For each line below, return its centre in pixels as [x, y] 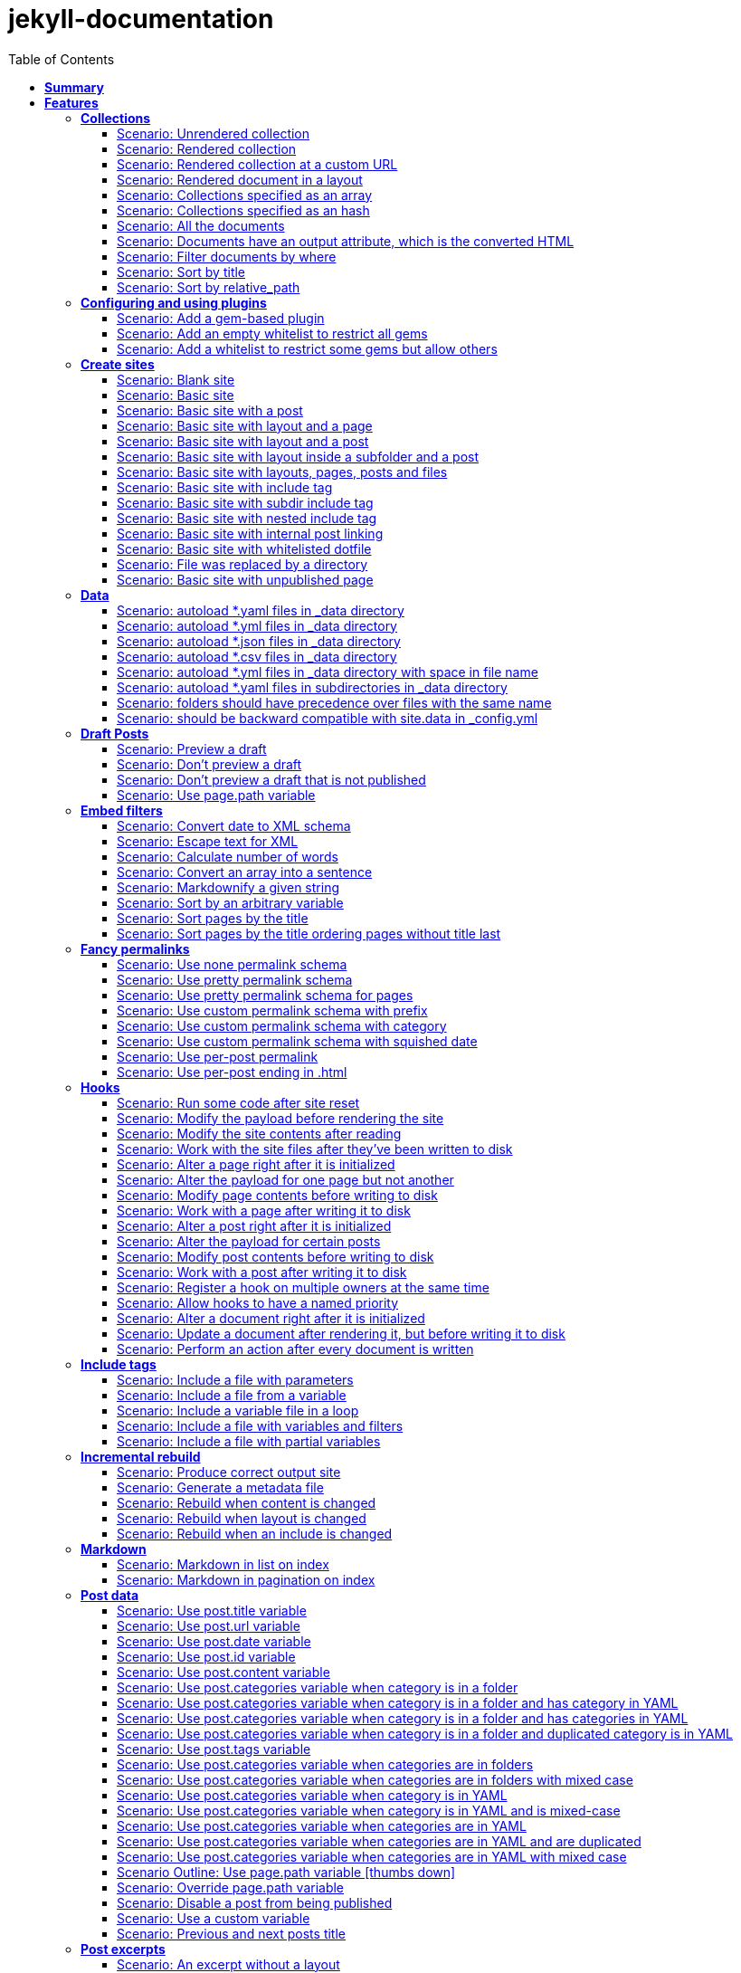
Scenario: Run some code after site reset [238, 1102]
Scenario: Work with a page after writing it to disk [264, 1210]
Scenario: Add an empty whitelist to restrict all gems [272, 333]
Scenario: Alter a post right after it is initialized [254, 1225]
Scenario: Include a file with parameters [235, 1379]
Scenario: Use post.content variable [223, 1672]
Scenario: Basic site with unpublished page [245, 579]
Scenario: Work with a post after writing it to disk [262, 1272]
